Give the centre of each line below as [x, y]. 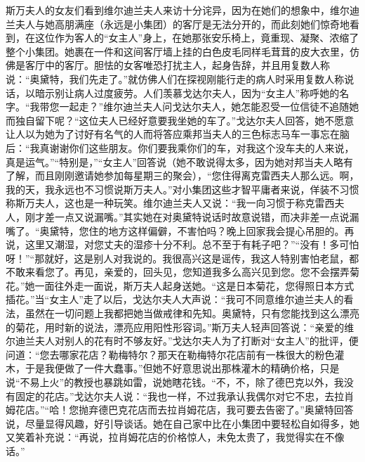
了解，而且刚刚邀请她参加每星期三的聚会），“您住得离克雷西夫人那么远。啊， [182, 175]
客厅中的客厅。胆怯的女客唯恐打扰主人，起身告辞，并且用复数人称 [177, 65]
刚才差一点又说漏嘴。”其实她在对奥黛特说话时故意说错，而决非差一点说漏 [192, 216]
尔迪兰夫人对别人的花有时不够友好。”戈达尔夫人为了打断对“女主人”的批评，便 [182, 341]
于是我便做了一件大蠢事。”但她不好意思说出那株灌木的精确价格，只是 [182, 368]
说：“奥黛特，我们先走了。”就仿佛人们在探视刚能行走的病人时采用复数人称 [175, 78]
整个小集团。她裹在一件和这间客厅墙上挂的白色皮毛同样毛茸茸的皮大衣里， [178, 51]
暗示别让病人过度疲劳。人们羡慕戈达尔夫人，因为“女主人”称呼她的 [187, 92]
